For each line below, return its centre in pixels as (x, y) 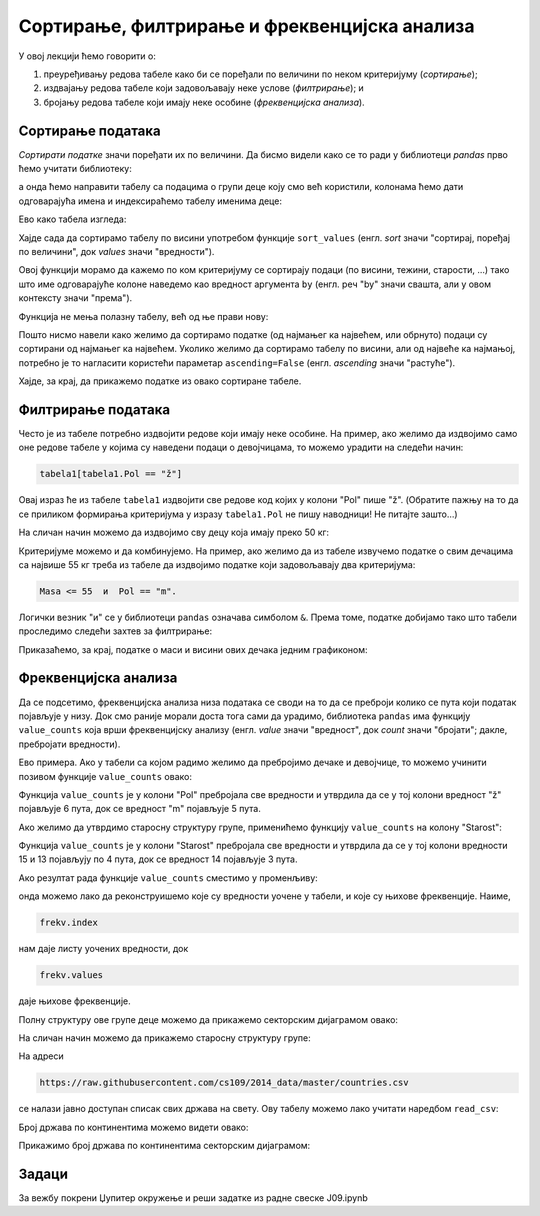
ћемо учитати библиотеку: (75, 169)
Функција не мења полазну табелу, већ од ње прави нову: (143, 316)
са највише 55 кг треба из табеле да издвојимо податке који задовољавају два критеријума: (217, 564)
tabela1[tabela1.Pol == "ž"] (111, 474)
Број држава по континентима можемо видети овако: (133, 1127)
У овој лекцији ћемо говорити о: (87, 56)
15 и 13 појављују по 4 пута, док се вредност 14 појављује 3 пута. (158, 859)
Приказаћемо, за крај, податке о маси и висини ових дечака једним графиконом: (193, 649)
